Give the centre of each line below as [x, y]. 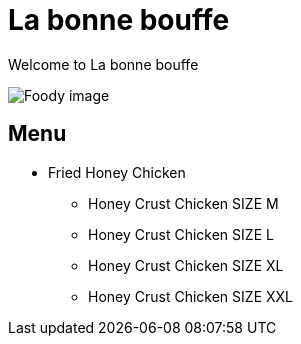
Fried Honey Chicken [117, 172]
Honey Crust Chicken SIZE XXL [190, 296]
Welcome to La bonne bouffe [103, 64]
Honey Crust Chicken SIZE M [183, 203]
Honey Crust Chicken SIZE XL [186, 265]
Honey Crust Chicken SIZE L [181, 234]
